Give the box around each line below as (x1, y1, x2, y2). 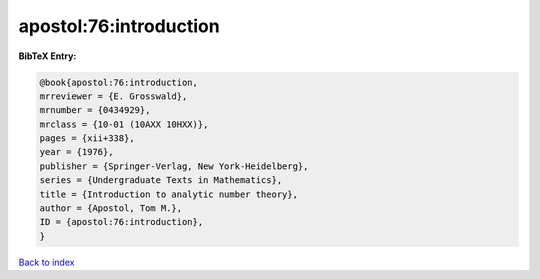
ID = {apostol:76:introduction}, (39, 216, 204, 228)
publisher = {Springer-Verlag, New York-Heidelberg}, (39, 160, 309, 172)
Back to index (18, 256, 75, 268)
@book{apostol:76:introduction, (39, 76, 199, 88)
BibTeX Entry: (18, 50, 77, 62)
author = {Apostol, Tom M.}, (39, 203, 183, 214)
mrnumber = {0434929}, (39, 105, 151, 116)
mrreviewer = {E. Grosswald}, (39, 90, 188, 102)
